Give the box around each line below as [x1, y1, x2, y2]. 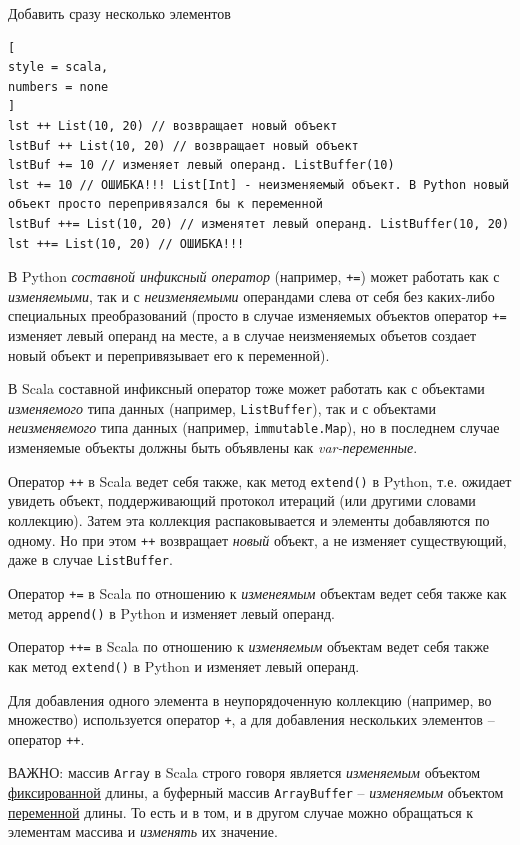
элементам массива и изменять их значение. [8, 821, 278, 842]
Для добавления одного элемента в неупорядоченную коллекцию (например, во [8, 689, 492, 710]
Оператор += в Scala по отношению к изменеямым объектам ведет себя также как [8, 582, 507, 603]
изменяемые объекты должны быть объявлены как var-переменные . [8, 437, 418, 458]
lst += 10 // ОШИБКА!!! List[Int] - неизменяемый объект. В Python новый [8, 177, 510, 192]
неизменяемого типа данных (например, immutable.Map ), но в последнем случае [8, 417, 500, 438]
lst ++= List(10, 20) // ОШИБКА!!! [8, 236, 245, 251]
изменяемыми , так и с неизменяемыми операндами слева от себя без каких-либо [8, 285, 495, 306]
